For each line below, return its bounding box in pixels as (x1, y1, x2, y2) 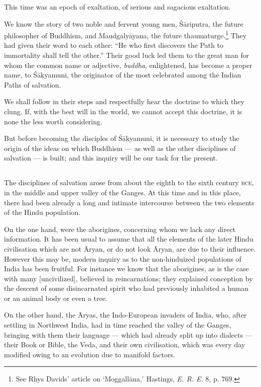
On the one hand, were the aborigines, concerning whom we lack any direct (4, 223, 236, 234)
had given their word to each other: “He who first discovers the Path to (4, 40, 223, 50)
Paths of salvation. (4, 79, 61, 90)
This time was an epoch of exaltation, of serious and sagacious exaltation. (4, 2, 231, 12)
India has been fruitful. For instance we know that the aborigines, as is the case (4, 263, 249, 274)
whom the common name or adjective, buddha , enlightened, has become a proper (4, 59, 252, 70)
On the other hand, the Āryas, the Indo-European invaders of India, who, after (4, 309, 247, 320)
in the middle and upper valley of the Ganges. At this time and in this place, (4, 187, 241, 197)
